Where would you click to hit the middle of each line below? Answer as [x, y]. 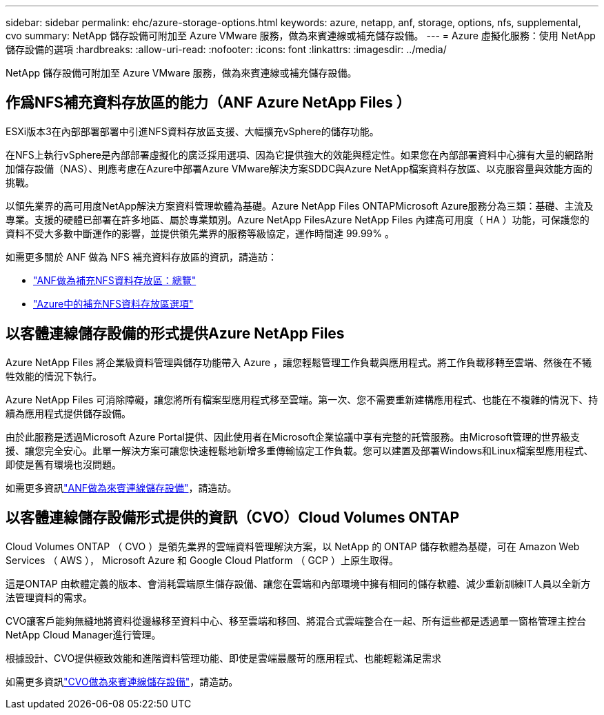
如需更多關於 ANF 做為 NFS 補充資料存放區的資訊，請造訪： [142, 256]
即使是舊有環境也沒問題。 [63, 464]
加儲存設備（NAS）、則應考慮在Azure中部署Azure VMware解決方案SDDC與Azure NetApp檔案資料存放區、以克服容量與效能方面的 [299, 168]
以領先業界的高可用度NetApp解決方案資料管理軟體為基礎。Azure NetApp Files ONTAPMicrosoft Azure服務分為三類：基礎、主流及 [300, 205]
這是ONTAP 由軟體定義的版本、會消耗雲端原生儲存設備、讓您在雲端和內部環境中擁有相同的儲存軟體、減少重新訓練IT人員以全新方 [298, 583]
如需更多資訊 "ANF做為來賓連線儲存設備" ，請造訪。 [121, 487]
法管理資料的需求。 [49, 597]
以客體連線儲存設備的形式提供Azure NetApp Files [175, 334]
